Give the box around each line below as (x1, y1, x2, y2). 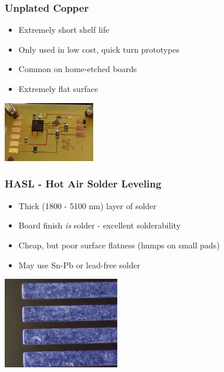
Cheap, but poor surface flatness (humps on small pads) (18, 238, 220, 251)
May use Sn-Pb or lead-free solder (18, 258, 141, 271)
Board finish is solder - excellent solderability (18, 219, 181, 231)
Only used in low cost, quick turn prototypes (18, 43, 179, 55)
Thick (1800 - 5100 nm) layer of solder (18, 199, 157, 211)
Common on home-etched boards (18, 63, 137, 75)
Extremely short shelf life (18, 23, 110, 36)
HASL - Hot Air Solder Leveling (5, 176, 162, 191)
